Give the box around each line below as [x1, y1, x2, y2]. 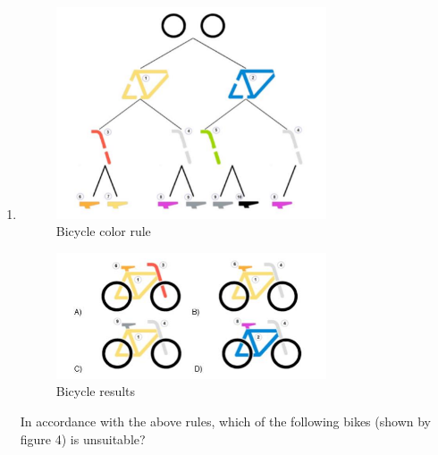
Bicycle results [55, 382, 136, 400]
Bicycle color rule [55, 222, 151, 240]
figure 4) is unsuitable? [20, 429, 146, 448]
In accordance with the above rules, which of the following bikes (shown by [20, 411, 431, 430]
